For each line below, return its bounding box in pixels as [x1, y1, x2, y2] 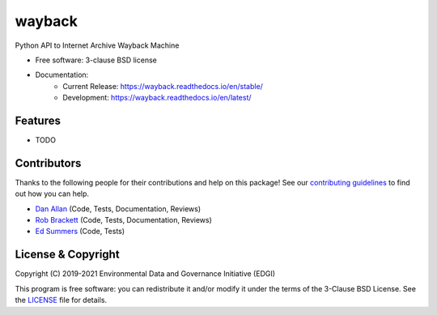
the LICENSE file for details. [15, 296, 108, 305]
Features [15, 113, 61, 127]
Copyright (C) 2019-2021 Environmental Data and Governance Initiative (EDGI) [15, 269, 275, 279]
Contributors [15, 156, 82, 170]
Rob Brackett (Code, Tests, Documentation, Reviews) [35, 215, 212, 225]
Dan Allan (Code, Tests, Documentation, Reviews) [35, 203, 202, 214]
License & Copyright [15, 248, 121, 262]
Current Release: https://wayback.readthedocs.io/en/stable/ [62, 81, 263, 91]
